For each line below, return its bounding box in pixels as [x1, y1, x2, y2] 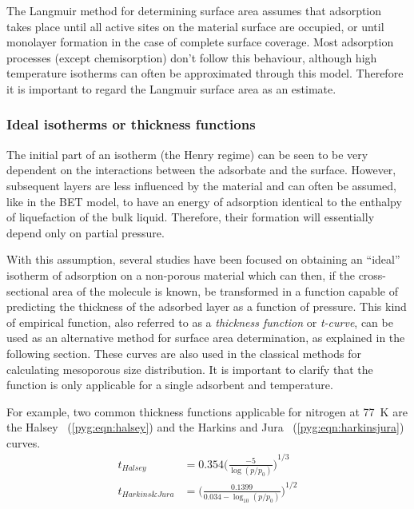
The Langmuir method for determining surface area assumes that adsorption [6, 2, 382, 18]
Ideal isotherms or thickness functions [6, 114, 256, 134]
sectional [6, 282, 49, 299]
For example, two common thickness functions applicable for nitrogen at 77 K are [6, 403, 408, 420]
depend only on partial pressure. [6, 224, 165, 241]
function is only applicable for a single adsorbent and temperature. [6, 376, 333, 393]
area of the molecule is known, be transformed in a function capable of [52, 282, 398, 299]
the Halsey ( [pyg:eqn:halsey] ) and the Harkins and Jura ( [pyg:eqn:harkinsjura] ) [6, 419, 404, 435]
